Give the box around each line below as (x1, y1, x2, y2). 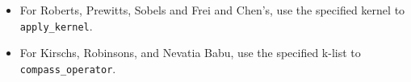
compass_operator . (19, 59, 116, 76)
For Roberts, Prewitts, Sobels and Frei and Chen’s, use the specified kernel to (19, 2, 405, 18)
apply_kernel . (19, 17, 93, 34)
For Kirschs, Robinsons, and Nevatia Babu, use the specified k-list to (19, 44, 361, 61)
